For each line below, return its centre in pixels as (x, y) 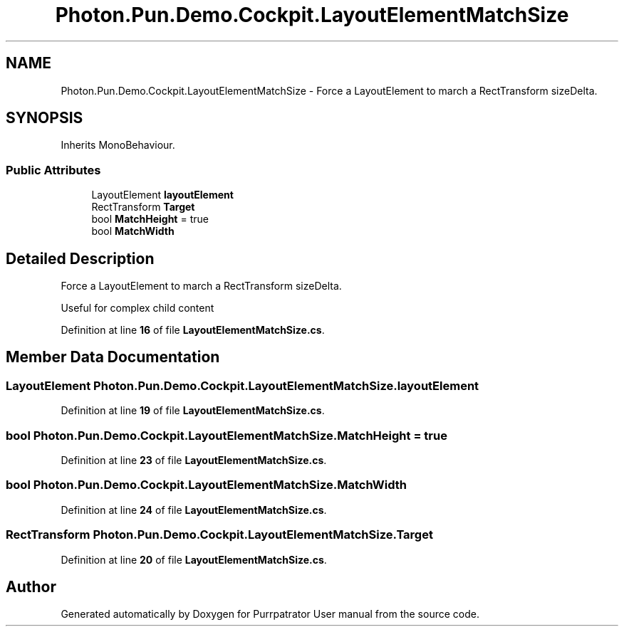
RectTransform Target (143, 207)
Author (31, 586)
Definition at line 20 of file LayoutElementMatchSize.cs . (194, 559)
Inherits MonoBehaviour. (118, 145)
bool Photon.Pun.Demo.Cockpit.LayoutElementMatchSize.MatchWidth (206, 485)
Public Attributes (53, 170)
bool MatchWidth (133, 231)
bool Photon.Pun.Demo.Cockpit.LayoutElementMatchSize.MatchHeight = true (227, 435)
